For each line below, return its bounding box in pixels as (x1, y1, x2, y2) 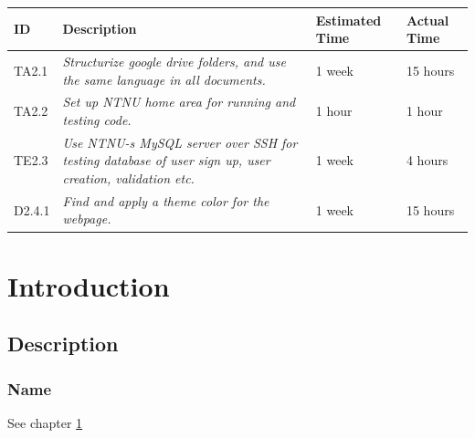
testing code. (62, 109, 132, 129)
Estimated (315, 10, 382, 29)
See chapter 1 (7, 412, 83, 432)
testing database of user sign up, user (62, 151, 270, 170)
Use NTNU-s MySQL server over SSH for (62, 132, 298, 151)
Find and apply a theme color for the (62, 191, 269, 210)
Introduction (7, 266, 170, 304)
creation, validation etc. (62, 169, 195, 187)
